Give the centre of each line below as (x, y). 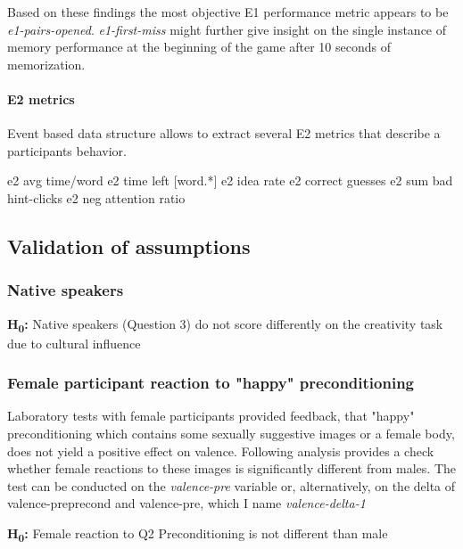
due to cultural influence (74, 343)
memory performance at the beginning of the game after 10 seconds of (199, 47)
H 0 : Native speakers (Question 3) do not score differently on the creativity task (225, 324)
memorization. (46, 64)
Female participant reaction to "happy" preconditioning (211, 383)
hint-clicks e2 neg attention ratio (96, 197)
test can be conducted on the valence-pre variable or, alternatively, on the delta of (231, 485)
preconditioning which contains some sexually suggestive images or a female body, (231, 434)
